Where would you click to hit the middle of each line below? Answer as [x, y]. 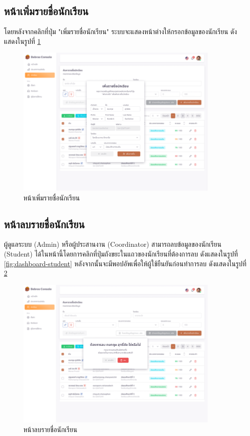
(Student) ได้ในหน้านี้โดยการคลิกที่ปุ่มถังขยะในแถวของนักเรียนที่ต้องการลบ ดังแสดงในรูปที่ [121, 254]
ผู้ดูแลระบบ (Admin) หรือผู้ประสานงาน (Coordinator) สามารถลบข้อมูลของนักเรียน [113, 244]
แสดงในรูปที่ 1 [22, 41]
